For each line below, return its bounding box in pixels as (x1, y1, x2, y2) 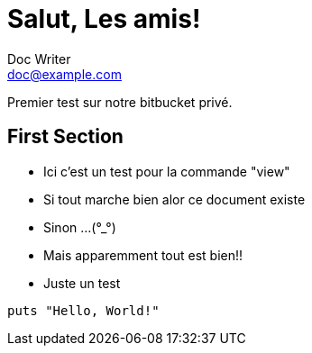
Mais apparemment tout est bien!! (43, 247, 243, 263)
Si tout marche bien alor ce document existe (43, 191, 306, 207)
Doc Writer (7, 50, 71, 67)
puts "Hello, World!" (7, 303, 160, 318)
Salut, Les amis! (7, 4, 201, 34)
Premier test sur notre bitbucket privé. (7, 94, 233, 110)
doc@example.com (7, 66, 122, 82)
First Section (7, 125, 124, 149)
